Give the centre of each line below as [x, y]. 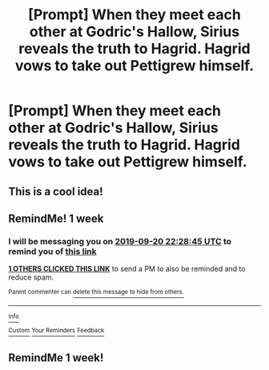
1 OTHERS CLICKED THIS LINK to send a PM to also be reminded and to [127, 269]
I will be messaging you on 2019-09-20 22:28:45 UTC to [120, 241]
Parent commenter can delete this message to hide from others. [96, 292]
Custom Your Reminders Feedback [56, 330]
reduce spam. [31, 277]
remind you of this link [53, 251]
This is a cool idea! [56, 191]
